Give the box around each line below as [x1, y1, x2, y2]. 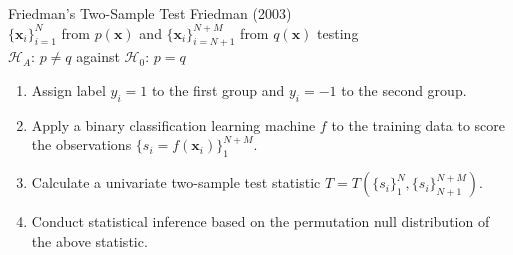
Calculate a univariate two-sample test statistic [31, 172, 321, 193]
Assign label [31, 79, 106, 100]
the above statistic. [31, 230, 148, 251]
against [76, 46, 120, 67]
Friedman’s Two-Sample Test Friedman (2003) [8, 3, 292, 23]
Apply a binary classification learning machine [31, 114, 316, 135]
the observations [31, 134, 132, 155]
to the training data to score [331, 114, 505, 135]
